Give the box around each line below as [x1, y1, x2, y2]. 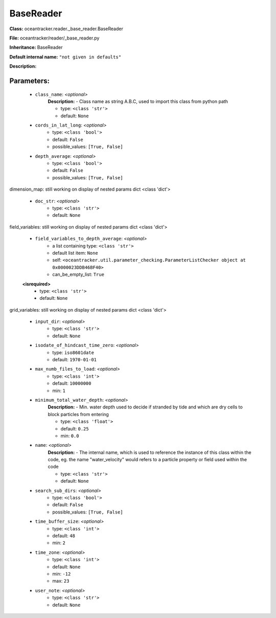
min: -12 [52, 570, 71, 576]
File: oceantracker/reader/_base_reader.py [9, 35, 100, 41]
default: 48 [52, 533, 75, 539]
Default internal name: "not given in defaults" [9, 54, 122, 60]
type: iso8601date [52, 349, 95, 356]
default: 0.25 [60, 425, 89, 431]
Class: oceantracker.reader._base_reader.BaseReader [9, 26, 124, 32]
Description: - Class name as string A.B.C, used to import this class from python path [48, 98, 228, 105]
